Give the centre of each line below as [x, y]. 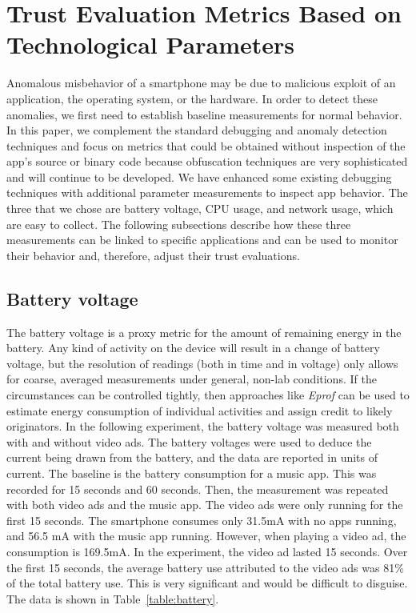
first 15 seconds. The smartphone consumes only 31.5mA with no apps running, [202, 520]
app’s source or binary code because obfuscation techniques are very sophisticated [207, 161]
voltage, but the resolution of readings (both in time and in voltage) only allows [202, 363]
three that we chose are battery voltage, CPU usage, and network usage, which [200, 208]
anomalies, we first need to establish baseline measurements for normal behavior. [204, 114]
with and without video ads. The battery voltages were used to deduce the [189, 441]
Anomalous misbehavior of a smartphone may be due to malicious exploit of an [201, 83]
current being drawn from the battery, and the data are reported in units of [192, 457]
